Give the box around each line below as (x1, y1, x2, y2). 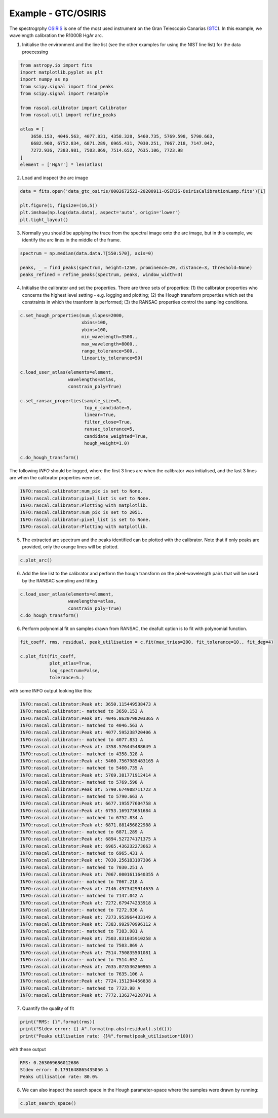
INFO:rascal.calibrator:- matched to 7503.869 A (20, 942, 143, 949)
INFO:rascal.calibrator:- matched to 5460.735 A (20, 765, 143, 771)
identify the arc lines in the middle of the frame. (22, 237, 121, 243)
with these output (9, 1046, 46, 1052)
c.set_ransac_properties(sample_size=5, (20, 398, 122, 403)
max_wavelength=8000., (81, 341, 138, 347)
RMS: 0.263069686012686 (20, 1060, 80, 1065)
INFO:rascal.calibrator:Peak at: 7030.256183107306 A (20, 857, 156, 863)
